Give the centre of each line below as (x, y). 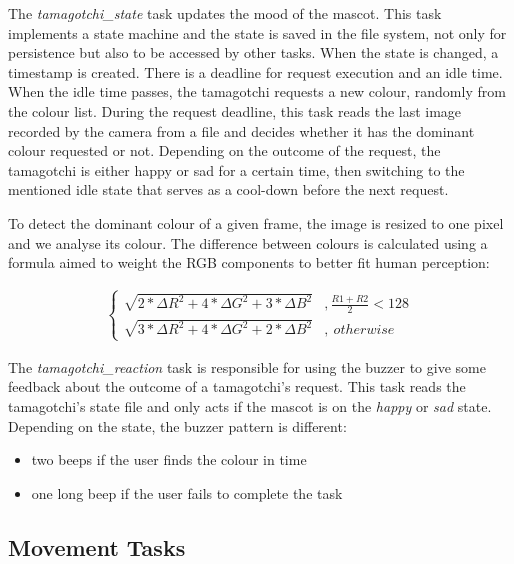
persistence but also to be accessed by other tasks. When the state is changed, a (253, 52)
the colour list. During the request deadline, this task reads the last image (235, 110)
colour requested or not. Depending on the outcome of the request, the (224, 150)
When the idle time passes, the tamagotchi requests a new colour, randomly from (257, 91)
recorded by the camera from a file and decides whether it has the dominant (241, 130)
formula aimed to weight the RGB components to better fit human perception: (249, 262)
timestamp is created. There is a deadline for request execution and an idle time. (255, 71)
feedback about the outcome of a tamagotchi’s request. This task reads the (237, 386)
